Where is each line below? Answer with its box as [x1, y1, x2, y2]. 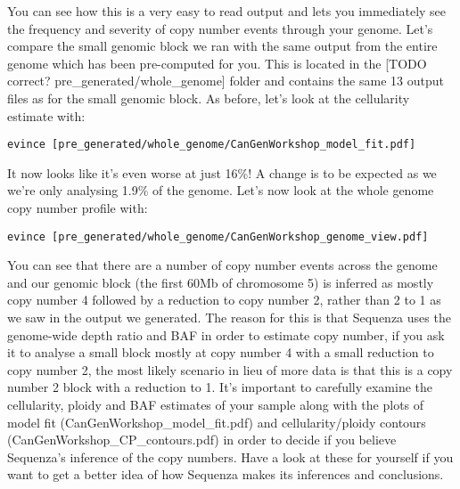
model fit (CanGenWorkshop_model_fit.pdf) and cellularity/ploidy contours [7, 412, 426, 431]
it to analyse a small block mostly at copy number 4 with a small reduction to [7, 343, 434, 362]
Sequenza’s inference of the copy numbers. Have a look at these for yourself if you [7, 447, 454, 466]
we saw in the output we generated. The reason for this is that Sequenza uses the [7, 308, 451, 327]
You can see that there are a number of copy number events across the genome [7, 256, 438, 274]
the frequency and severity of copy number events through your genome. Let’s [7, 19, 433, 37]
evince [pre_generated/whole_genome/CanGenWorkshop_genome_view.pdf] [7, 230, 429, 243]
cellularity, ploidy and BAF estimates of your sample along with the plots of [7, 395, 424, 413]
